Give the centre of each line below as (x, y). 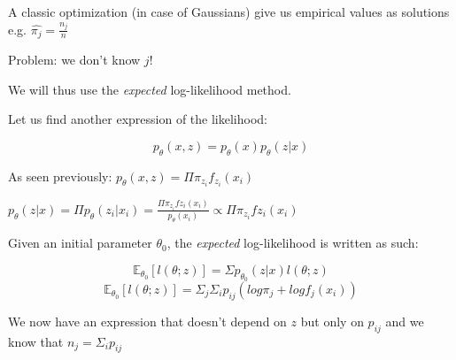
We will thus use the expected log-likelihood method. (150, 89)
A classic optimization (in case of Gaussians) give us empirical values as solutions (229, 11)
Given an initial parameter (80, 243)
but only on (332, 321)
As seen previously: (60, 176)
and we (405, 321)
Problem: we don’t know (74, 60)
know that (36, 341)
